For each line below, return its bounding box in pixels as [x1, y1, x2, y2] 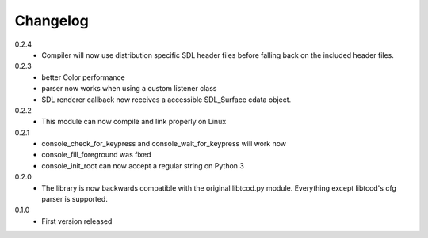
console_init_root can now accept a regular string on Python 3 [41, 161, 245, 170]
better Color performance [41, 72, 126, 82]
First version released [41, 216, 113, 225]
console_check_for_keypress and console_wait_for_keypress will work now [41, 139, 287, 149]
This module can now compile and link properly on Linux [41, 117, 227, 127]
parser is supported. [41, 195, 109, 204]
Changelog [14, 12, 89, 29]
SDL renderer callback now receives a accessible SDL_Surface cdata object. [41, 95, 292, 104]
